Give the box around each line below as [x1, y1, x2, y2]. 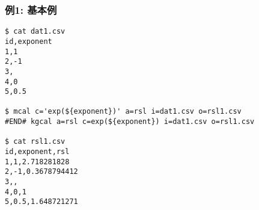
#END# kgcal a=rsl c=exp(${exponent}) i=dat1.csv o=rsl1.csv [5, 117, 255, 126]
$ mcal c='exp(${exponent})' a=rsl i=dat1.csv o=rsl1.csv [5, 107, 242, 116]
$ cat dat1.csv [5, 27, 66, 36]
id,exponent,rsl [5, 147, 70, 156]
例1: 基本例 [5, 2, 57, 17]
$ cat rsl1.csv [5, 137, 66, 146]
